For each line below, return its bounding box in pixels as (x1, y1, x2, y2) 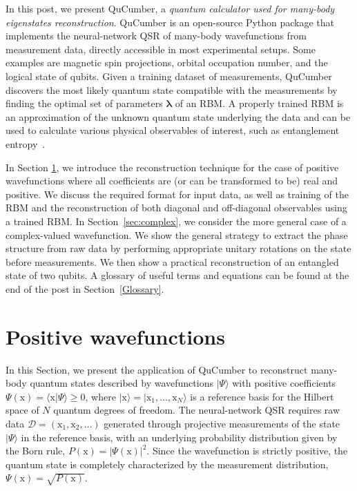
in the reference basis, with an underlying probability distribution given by (21, 430, 338, 444)
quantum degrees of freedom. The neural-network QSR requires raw (53, 403, 340, 417)
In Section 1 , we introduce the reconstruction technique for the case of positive (6, 160, 339, 174)
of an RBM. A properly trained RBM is (175, 96, 344, 110)
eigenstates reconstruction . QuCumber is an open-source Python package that (6, 15, 335, 29)
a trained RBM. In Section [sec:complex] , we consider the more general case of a (6, 213, 347, 228)
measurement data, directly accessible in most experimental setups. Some (6, 41, 316, 56)
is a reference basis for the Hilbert (190, 389, 334, 403)
